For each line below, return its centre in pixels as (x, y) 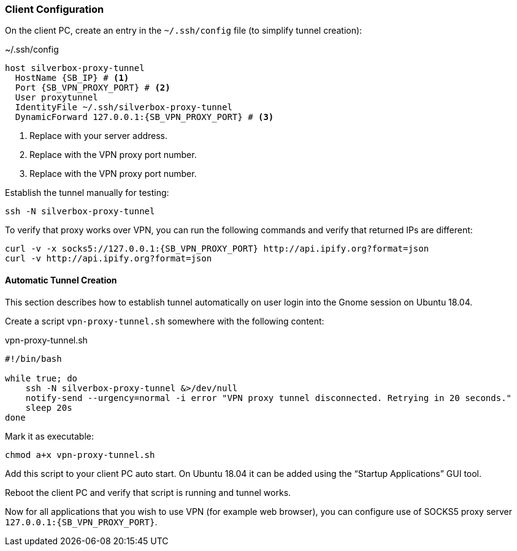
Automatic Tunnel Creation (61, 280)
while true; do (41, 378)
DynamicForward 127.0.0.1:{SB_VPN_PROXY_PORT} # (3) (144, 117)
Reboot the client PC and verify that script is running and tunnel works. (148, 492)
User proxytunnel (56, 98)
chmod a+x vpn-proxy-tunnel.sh (80, 455)
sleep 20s (49, 407)
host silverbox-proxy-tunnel (75, 68)
